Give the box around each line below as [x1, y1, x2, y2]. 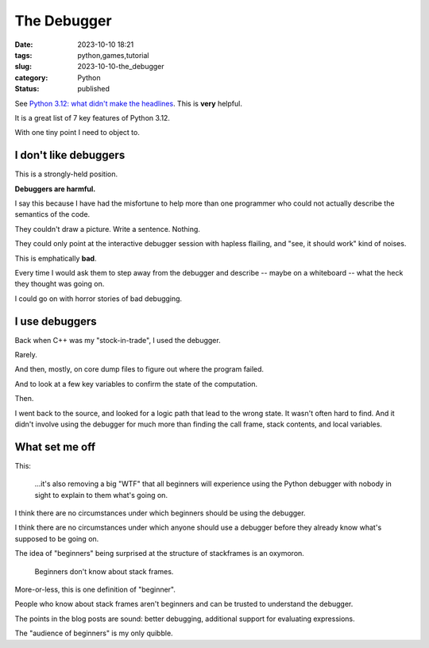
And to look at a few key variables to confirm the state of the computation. [14, 379, 258, 388]
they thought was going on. [14, 279, 105, 289]
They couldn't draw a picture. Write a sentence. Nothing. [14, 224, 200, 233]
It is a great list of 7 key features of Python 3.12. [14, 113, 171, 122]
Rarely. [14, 350, 37, 359]
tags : [14, 50, 33, 60]
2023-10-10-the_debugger [77, 62, 164, 71]
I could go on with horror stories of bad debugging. [14, 294, 183, 303]
